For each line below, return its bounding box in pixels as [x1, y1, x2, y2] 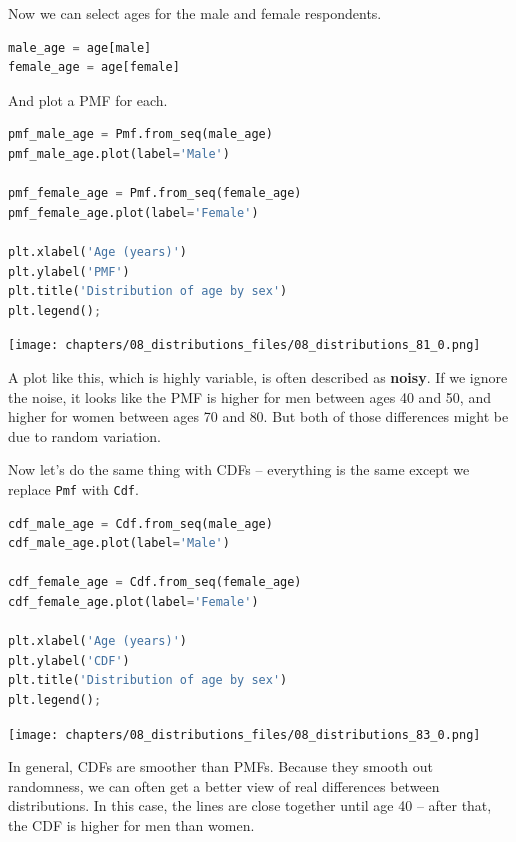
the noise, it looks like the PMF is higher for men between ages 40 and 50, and [8, 386, 491, 407]
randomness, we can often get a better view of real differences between [8, 775, 440, 796]
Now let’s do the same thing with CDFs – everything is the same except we [8, 459, 470, 480]
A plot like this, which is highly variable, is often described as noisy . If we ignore [8, 366, 508, 387]
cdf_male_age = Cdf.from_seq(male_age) [8, 516, 273, 531]
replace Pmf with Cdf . [8, 478, 139, 499]
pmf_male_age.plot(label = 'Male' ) [8, 146, 230, 161]
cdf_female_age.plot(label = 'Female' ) [8, 594, 259, 609]
